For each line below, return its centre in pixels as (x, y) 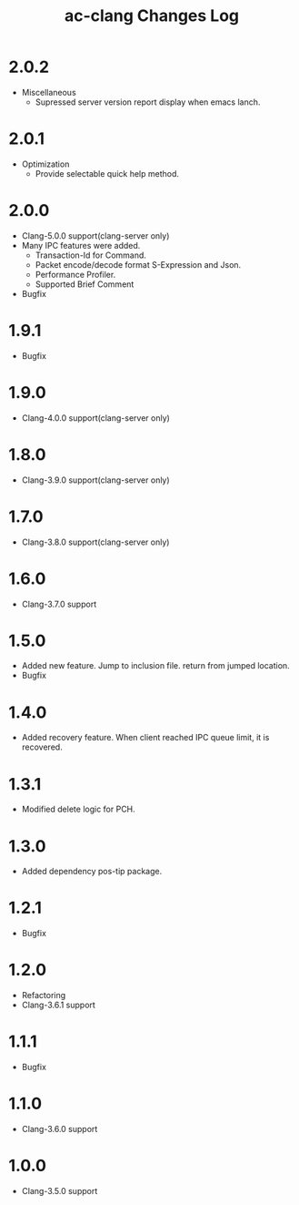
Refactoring (44, 996)
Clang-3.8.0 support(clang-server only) (95, 542)
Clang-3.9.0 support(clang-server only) (95, 480)
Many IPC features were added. (81, 245)
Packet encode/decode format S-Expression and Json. (138, 264)
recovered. (42, 747)
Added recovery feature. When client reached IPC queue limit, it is (145, 738)
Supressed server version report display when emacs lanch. (148, 102)
